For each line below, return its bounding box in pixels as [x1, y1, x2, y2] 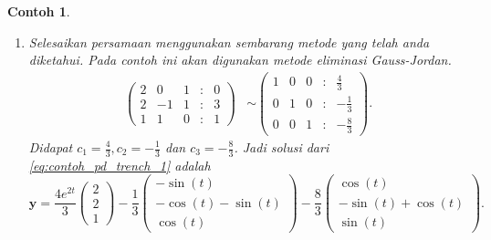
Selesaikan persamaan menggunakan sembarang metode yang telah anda [28, 32, 430, 51]
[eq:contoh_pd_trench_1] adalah [28, 155, 211, 174]
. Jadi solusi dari [234, 138, 329, 156]
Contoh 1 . [7, 2, 70, 20]
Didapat [28, 138, 73, 156]
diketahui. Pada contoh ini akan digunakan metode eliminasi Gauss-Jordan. [28, 50, 452, 69]
